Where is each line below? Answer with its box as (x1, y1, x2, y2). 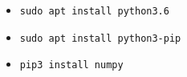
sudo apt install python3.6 (19, 6, 169, 17)
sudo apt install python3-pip (19, 32, 181, 44)
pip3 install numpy (19, 59, 124, 71)
